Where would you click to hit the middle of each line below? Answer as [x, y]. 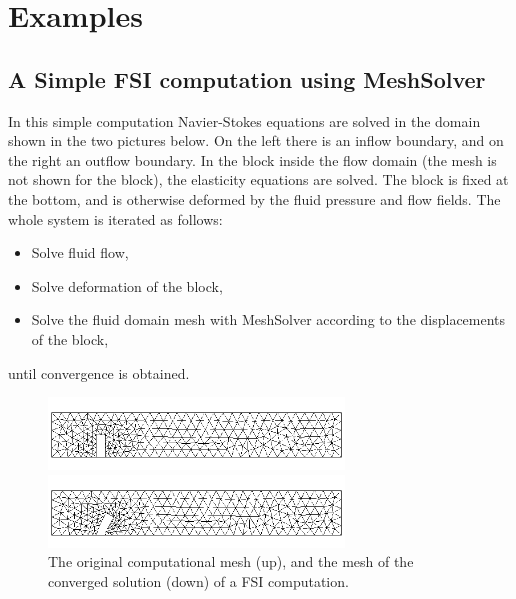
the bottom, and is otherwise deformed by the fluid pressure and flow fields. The [254, 198]
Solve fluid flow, [80, 252]
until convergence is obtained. [99, 372]
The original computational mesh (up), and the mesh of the [231, 561]
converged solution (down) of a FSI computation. [198, 580]
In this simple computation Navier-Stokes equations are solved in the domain [244, 120]
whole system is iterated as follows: [115, 218]
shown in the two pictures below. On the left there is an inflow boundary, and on [256, 140]
